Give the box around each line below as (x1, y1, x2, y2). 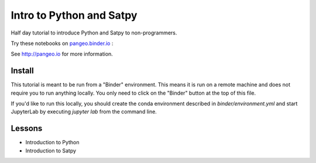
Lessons (11, 123, 43, 134)
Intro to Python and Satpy (11, 9, 138, 22)
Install (11, 66, 35, 76)
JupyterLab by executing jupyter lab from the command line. (11, 108, 157, 115)
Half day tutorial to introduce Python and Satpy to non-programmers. (11, 29, 177, 36)
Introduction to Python (25, 139, 80, 146)
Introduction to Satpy (25, 147, 76, 154)
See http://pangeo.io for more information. (11, 50, 114, 58)
